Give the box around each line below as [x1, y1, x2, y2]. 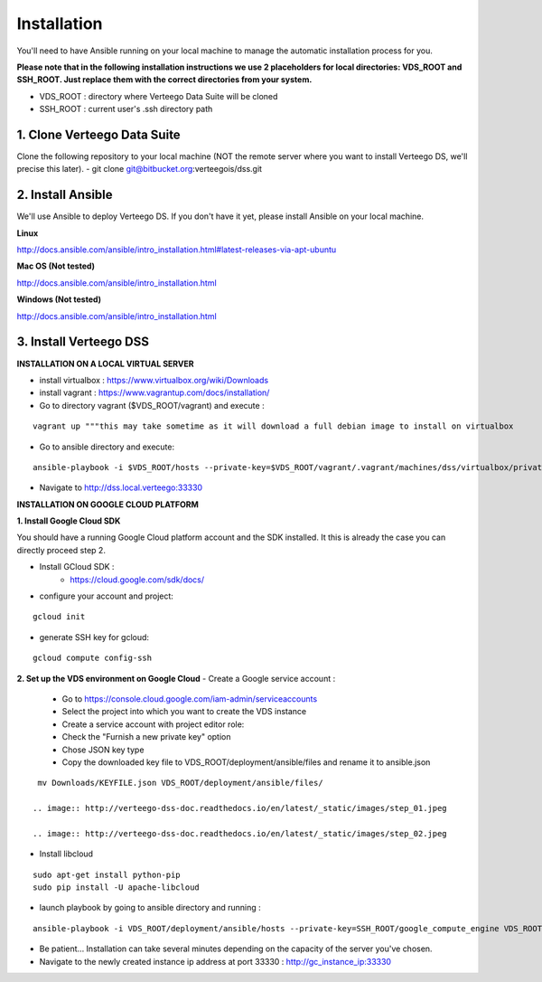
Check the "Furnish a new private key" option [61, 732, 231, 742]
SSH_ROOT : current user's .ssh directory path [39, 104, 213, 115]
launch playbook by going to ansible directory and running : [39, 902, 261, 913]
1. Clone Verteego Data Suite [16, 127, 181, 142]
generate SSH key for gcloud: [39, 631, 149, 642]
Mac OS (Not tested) [16, 260, 95, 271]
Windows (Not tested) [16, 294, 102, 305]
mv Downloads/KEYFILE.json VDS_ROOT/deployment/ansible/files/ [37, 778, 324, 788]
